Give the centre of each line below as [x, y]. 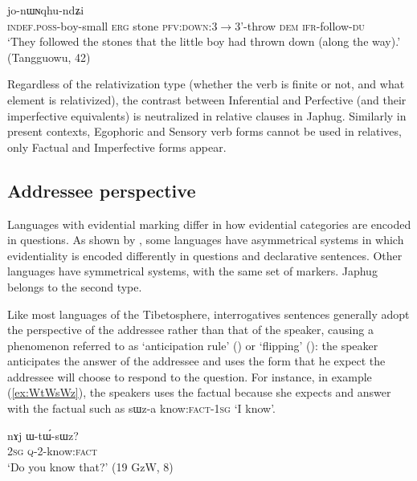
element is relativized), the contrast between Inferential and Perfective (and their [207, 99]
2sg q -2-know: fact [53, 451]
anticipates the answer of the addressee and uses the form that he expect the [196, 361]
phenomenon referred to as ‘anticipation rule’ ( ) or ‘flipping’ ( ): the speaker [193, 345]
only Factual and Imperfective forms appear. [117, 147]
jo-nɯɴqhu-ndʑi [46, 10]
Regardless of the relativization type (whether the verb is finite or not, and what [206, 84]
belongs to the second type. [75, 286]
